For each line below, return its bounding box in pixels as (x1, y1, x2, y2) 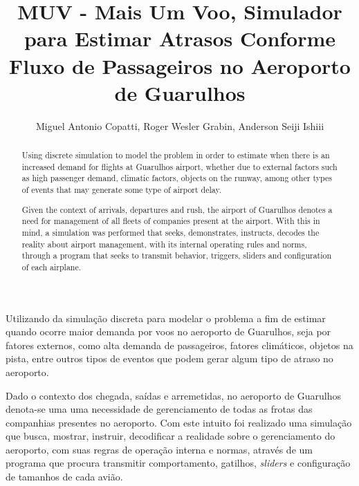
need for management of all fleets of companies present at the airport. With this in (21, 215, 320, 227)
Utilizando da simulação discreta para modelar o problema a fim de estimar (6, 310, 326, 325)
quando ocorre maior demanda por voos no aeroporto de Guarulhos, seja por (6, 324, 331, 339)
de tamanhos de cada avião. (6, 469, 123, 484)
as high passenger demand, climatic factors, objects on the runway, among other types (21, 172, 332, 184)
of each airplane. (21, 261, 82, 272)
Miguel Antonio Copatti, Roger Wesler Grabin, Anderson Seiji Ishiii (35, 118, 324, 133)
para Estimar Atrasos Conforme (24, 24, 336, 53)
